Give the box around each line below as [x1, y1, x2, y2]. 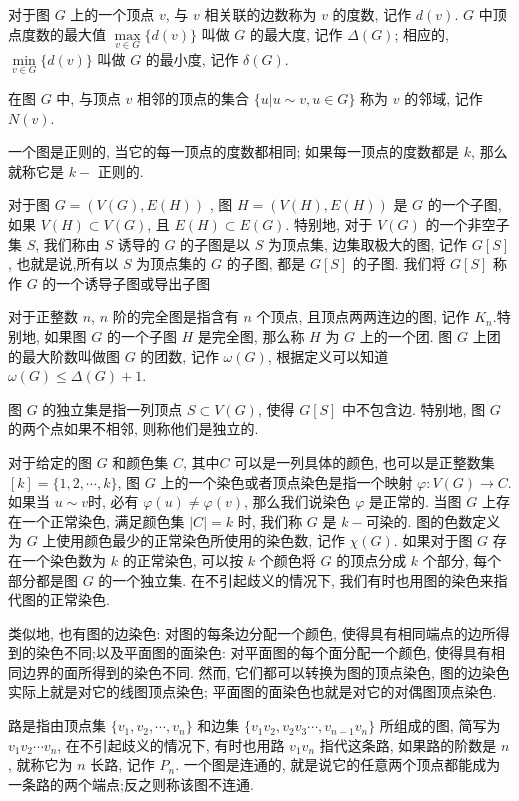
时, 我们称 [237, 510, 303, 531]
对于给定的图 [8, 451, 92, 472]
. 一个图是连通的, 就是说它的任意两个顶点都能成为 [175, 754, 501, 775]
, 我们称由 [35, 233, 100, 254]
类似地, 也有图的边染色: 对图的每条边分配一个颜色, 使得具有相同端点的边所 [8, 622, 496, 643]
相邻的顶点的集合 [137, 88, 250, 109]
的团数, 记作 [140, 345, 219, 366]
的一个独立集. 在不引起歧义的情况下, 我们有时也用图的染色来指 [98, 569, 508, 590]
